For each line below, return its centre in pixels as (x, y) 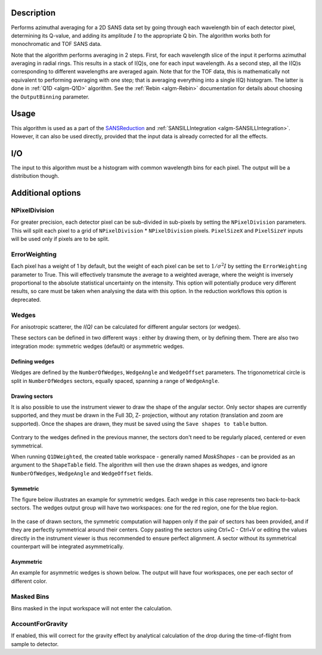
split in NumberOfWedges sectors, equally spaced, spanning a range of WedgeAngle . (115, 381)
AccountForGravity (39, 623)
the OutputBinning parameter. (50, 97)
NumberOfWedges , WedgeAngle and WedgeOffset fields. (82, 473)
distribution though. (35, 176)
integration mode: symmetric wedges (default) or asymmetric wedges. (98, 346)
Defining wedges (33, 362)
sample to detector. (35, 644)
